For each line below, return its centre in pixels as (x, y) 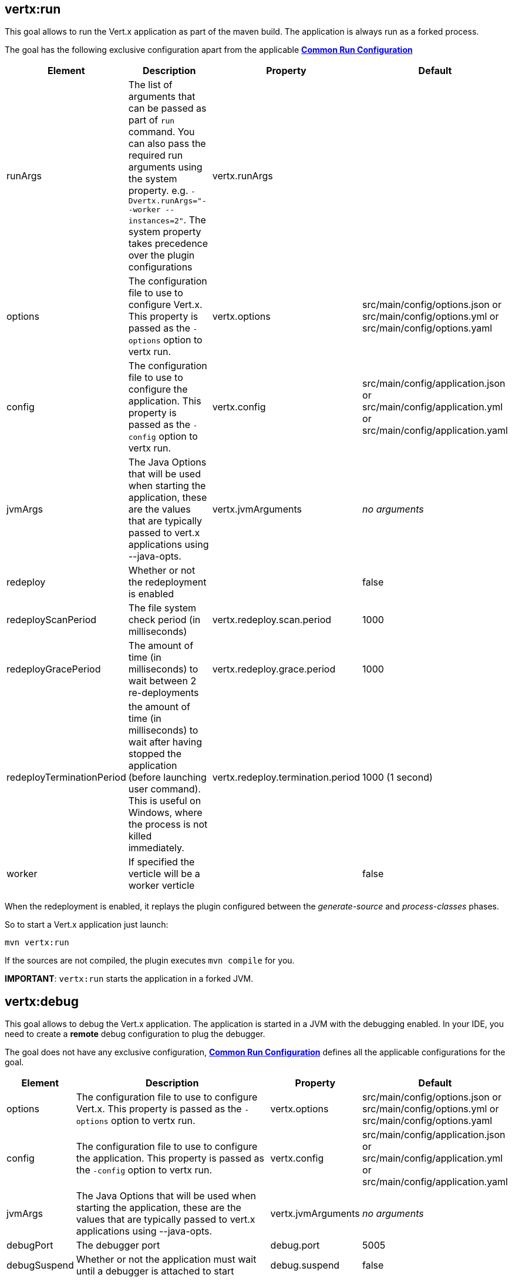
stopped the (155, 754)
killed (140, 836)
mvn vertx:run (37, 943)
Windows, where (165, 813)
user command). (164, 789)
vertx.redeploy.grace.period (274, 669)
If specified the (161, 862)
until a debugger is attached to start (155, 1271)
